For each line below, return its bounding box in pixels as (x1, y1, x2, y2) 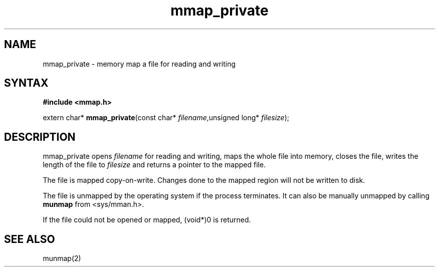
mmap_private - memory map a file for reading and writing (43, 59, 236, 68)
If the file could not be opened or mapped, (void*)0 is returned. (43, 215, 251, 224)
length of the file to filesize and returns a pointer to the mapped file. (43, 160, 266, 169)
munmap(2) (43, 254, 81, 263)
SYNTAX (4, 77, 49, 90)
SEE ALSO (4, 232, 55, 245)
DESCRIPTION (4, 130, 76, 143)
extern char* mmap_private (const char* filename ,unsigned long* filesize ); (43, 113, 290, 122)
